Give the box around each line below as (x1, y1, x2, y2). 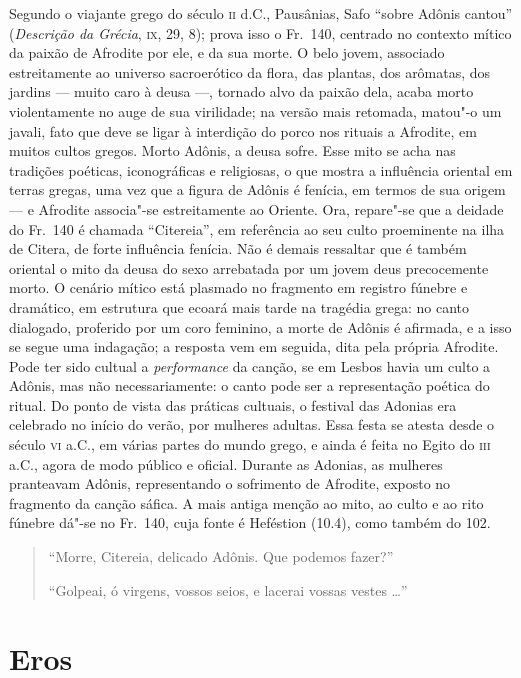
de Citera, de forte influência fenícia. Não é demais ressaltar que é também (9, 238, 467, 259)
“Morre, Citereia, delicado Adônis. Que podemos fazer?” (48, 546, 394, 567)
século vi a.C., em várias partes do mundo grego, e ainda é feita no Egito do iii (9, 434, 491, 455)
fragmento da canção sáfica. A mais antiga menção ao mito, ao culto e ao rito (9, 492, 484, 513)
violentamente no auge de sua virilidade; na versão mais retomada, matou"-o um (9, 100, 502, 121)
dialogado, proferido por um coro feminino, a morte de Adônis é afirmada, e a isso (9, 316, 512, 337)
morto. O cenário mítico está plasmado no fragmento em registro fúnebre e (9, 277, 468, 298)
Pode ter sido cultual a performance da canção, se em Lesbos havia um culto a (9, 355, 491, 376)
